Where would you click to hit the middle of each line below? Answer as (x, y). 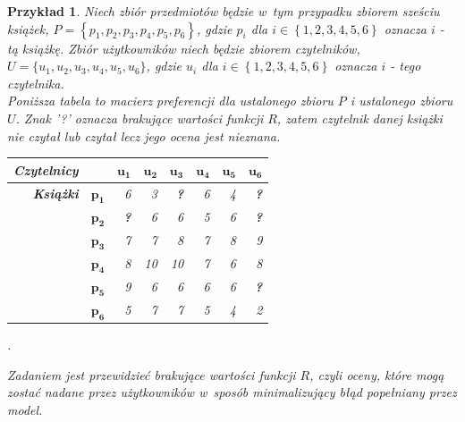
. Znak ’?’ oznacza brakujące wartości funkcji (139, 118)
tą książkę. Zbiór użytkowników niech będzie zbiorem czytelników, (184, 48)
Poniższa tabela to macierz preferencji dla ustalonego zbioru (170, 101)
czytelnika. (36, 83)
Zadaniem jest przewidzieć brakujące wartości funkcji (152, 374)
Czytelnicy (46, 169)
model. (25, 409)
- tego (406, 66)
